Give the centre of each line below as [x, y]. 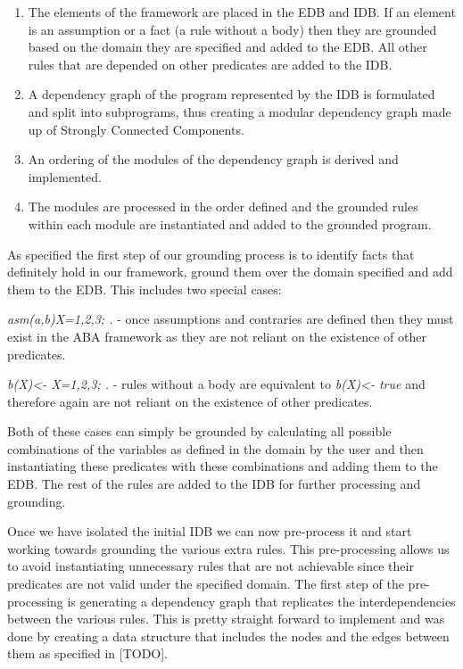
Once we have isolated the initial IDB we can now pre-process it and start [210, 531]
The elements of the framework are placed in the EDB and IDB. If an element [242, 12]
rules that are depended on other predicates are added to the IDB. [210, 64]
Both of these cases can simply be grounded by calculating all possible [199, 431]
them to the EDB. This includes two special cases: [145, 289]
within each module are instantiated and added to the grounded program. [230, 223]
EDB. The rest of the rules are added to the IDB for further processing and [214, 484]
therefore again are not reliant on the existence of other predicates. [190, 401]
